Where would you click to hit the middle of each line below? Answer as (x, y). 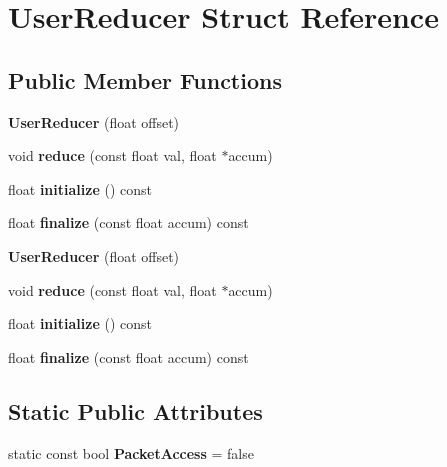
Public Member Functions (145, 79)
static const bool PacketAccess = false (131, 452)
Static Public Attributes (135, 410)
